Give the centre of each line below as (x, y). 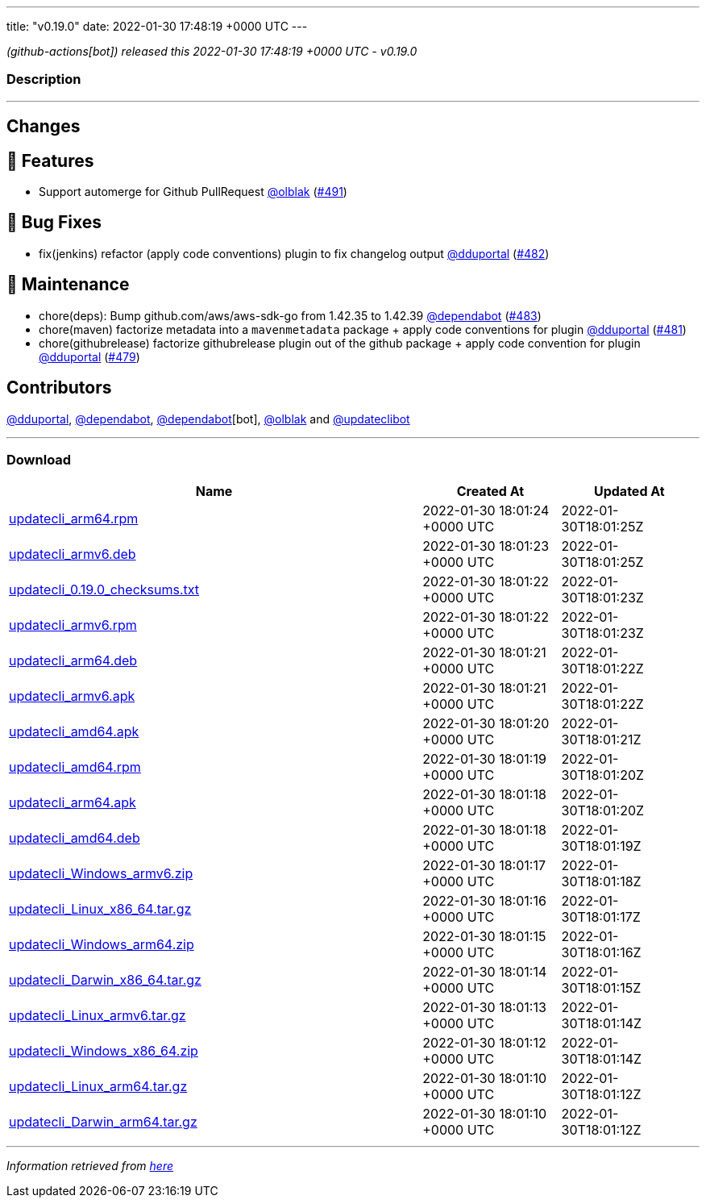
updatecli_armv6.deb (73, 554)
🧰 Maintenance (68, 285)
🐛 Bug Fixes (54, 223)
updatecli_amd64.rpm (75, 767)
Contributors (59, 388)
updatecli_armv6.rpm (73, 625)
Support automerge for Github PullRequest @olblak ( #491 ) (193, 192)
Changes (44, 127)
